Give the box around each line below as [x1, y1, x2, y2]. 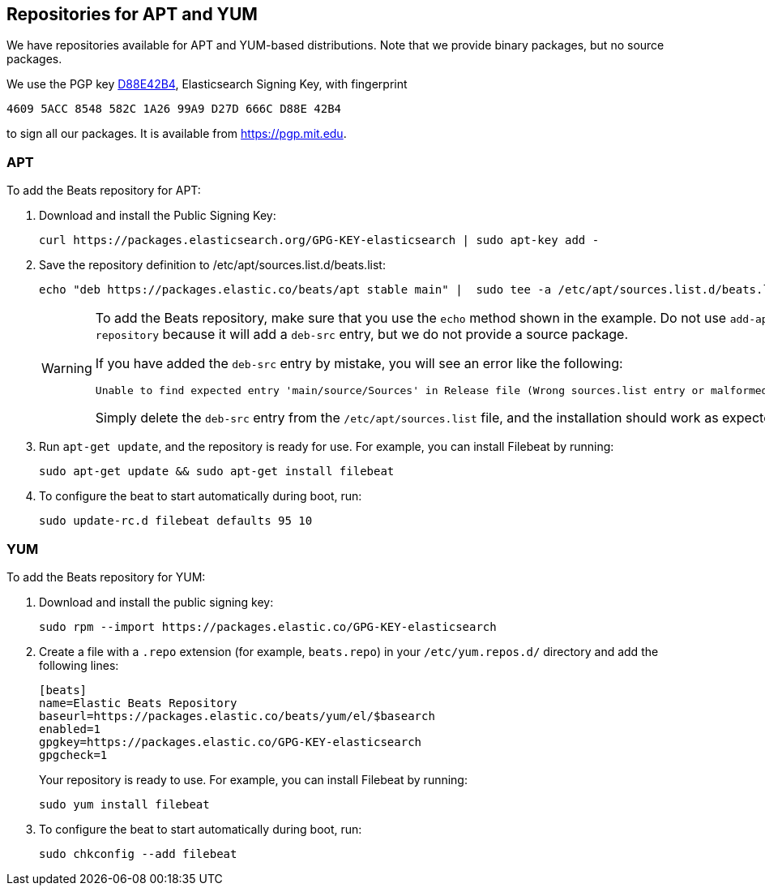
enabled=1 [39, 722, 100, 735]
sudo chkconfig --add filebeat [39, 847, 237, 860]
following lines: [39, 658, 119, 672]
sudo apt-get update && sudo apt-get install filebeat [39, 465, 395, 478]
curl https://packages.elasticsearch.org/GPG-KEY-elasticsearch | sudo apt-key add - [39, 234, 600, 247]
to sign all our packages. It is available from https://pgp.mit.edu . [6, 127, 347, 141]
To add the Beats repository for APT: [6, 183, 201, 198]
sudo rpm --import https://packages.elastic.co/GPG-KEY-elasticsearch [39, 620, 497, 633]
